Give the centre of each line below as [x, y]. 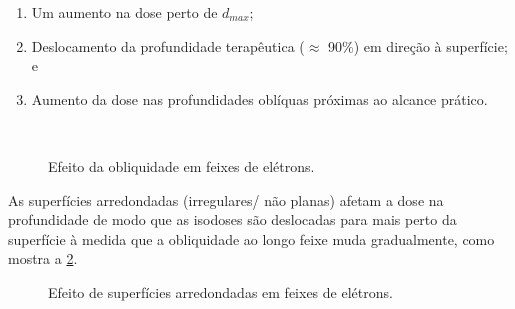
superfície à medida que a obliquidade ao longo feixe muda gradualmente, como [251, 238]
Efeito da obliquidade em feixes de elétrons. [181, 165]
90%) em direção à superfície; [418, 45]
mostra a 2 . [43, 258]
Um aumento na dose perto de [124, 12]
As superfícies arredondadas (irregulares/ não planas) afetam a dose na [226, 199]
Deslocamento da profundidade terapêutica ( [168, 45]
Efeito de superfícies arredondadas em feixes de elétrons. [220, 291]
